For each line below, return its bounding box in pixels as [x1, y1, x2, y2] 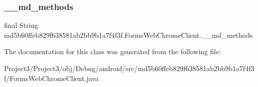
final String [4, 20, 38, 30]
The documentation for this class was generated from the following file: [4, 46, 221, 57]
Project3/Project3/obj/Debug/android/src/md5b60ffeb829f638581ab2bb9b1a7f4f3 [4, 63, 255, 73]
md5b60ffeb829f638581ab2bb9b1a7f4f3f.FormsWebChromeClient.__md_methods [4, 29, 253, 40]
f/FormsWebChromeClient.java [4, 73, 99, 83]
